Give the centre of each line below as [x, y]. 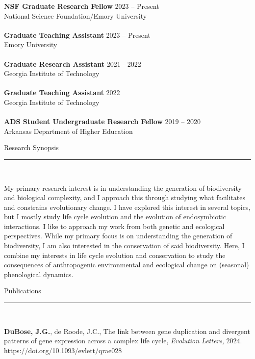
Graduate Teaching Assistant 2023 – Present [77, 35]
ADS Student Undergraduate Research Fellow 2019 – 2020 [102, 121]
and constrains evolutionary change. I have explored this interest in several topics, [127, 207]
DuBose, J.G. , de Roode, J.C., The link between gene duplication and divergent [127, 331]
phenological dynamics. [39, 274]
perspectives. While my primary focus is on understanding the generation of [118, 236]
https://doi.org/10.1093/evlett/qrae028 [63, 350]
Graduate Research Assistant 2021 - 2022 [73, 64]
